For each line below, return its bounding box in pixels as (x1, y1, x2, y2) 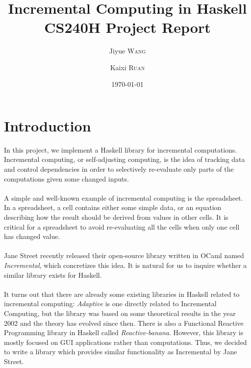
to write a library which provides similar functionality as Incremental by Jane (4, 346, 237, 357)
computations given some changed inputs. (4, 173, 129, 184)
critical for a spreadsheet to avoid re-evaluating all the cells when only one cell (4, 221, 240, 232)
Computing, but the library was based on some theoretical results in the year (4, 308, 236, 318)
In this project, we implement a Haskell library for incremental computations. (4, 144, 237, 155)
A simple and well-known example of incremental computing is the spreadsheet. (4, 192, 243, 203)
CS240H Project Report (44, 17, 211, 37)
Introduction (4, 116, 91, 136)
